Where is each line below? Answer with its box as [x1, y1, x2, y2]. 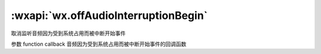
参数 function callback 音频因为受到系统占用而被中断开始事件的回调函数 [11, 40, 187, 47]
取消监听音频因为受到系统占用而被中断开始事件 [11, 30, 126, 37]
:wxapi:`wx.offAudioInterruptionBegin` [11, 9, 208, 22]
